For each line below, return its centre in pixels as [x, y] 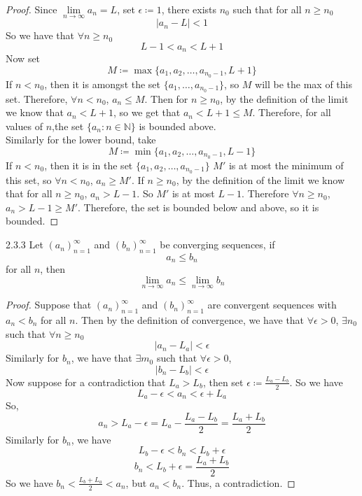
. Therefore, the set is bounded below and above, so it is [199, 207]
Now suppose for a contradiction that [86, 382]
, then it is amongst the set [103, 84]
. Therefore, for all [292, 112]
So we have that [40, 35]
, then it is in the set [89, 165]
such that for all [267, 9]
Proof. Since [32, 9]
